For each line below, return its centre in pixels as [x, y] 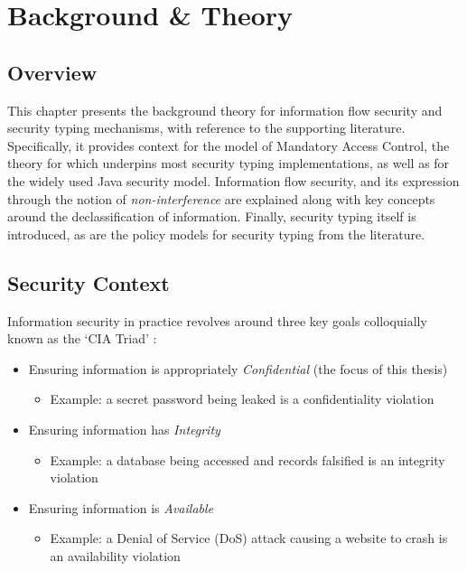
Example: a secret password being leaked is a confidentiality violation [242, 399]
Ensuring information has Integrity [124, 429]
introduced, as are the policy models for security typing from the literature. [216, 234]
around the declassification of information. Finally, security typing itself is [212, 216]
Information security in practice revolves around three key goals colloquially [217, 320]
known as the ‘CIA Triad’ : [82, 338]
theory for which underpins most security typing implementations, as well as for [229, 163]
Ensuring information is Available [121, 507]
